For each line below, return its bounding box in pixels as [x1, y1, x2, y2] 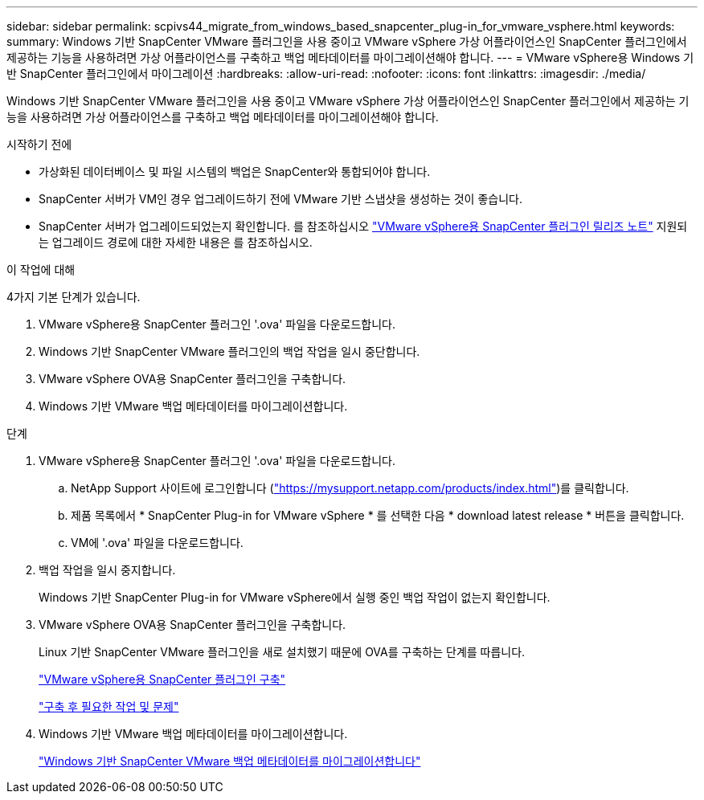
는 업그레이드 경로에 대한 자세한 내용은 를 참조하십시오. [39, 235, 313, 249]
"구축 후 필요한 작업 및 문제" [39, 700, 179, 713]
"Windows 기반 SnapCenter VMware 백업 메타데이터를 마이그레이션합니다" [39, 754, 421, 768]
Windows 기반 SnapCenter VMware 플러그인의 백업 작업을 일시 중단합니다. [39, 345, 420, 358]
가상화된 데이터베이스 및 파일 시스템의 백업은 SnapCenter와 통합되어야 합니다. [39, 165, 431, 178]
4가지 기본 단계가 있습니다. [6, 290, 141, 304]
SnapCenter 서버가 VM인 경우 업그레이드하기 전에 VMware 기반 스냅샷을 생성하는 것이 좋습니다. [39, 192, 522, 206]
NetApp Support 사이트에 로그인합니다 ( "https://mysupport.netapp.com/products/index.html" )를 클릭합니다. [71, 481, 629, 495]
